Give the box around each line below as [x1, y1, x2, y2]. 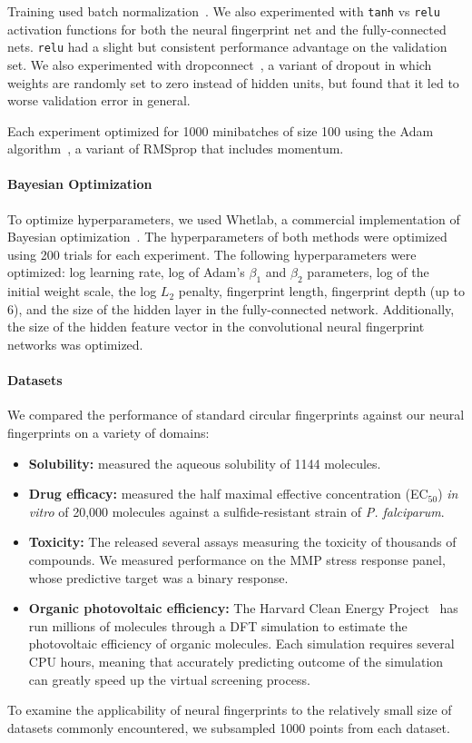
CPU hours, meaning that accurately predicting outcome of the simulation [28, 651, 444, 670]
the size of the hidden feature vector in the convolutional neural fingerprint [7, 317, 425, 336]
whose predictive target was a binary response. [28, 568, 289, 587]
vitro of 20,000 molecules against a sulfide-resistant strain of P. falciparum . [28, 501, 445, 520]
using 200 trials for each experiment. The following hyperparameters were [7, 244, 417, 263]
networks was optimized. [7, 335, 143, 354]
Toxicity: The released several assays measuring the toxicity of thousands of [28, 532, 457, 551]
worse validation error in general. [7, 91, 191, 110]
